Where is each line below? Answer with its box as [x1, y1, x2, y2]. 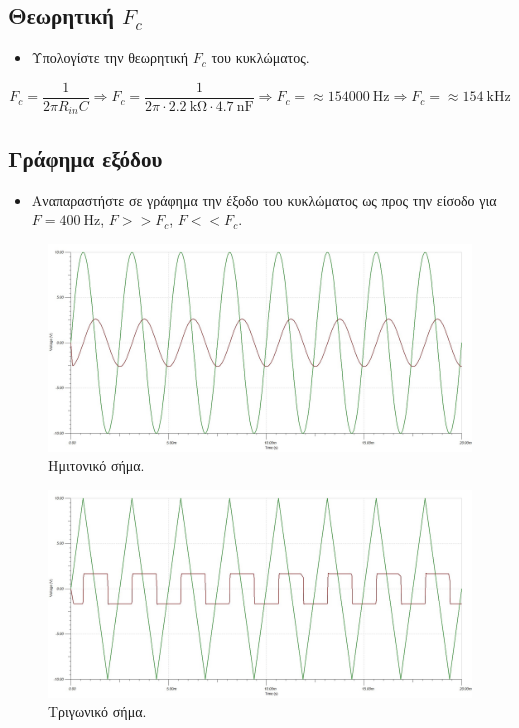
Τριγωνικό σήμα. [48, 701, 147, 722]
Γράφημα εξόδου [8, 142, 163, 173]
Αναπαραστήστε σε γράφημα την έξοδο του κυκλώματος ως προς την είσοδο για [31, 189, 497, 210]
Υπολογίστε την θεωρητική [31, 47, 189, 68]
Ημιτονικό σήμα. [48, 455, 145, 476]
